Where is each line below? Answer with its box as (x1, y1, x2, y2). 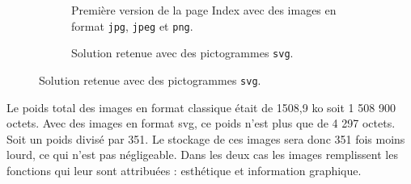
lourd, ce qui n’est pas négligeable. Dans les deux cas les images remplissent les (6, 146, 398, 163)
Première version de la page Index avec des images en (71, 2, 337, 18)
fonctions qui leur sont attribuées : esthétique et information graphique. (6, 161, 362, 178)
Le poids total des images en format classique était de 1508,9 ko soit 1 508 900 (6, 98, 396, 115)
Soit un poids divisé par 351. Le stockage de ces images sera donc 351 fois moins (6, 130, 405, 147)
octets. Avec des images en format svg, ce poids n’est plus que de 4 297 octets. (6, 115, 396, 132)
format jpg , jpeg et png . (71, 17, 193, 34)
